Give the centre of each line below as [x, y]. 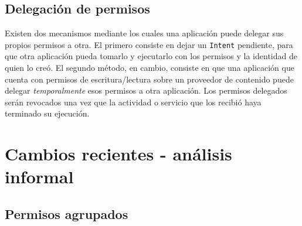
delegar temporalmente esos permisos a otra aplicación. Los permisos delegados [146, 90]
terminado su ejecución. [47, 113]
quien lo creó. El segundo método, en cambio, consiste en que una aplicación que [150, 68]
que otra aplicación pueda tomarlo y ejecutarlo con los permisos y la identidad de [151, 56]
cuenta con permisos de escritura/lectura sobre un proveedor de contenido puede [149, 79]
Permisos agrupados [67, 213]
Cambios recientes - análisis [118, 154]
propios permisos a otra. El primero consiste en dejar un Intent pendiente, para [149, 44]
